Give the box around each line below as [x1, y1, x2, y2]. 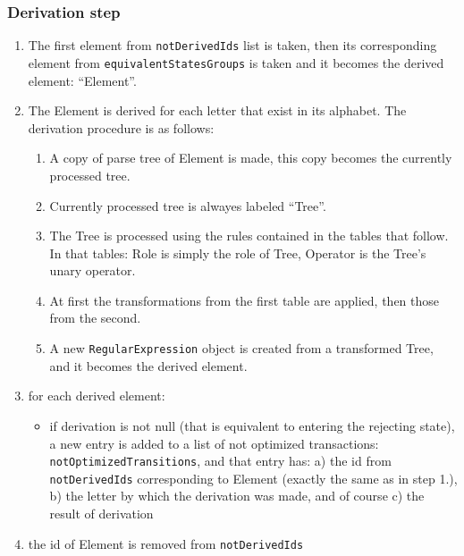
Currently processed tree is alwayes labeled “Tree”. [49, 196, 326, 215]
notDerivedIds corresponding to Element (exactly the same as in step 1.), [49, 468, 458, 487]
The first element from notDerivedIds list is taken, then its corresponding [28, 36, 437, 55]
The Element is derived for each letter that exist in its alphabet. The [28, 101, 407, 120]
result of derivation [49, 504, 154, 522]
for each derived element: [28, 386, 165, 405]
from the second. [49, 308, 141, 327]
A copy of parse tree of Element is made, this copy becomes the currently [49, 148, 452, 167]
